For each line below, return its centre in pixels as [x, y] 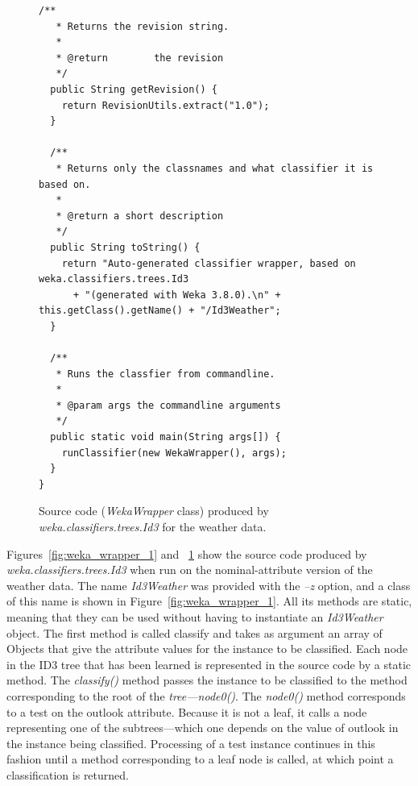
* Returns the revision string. [143, 26]
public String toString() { [125, 247]
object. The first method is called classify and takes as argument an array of [195, 632]
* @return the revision [140, 58]
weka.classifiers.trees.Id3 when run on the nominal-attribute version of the [190, 570]
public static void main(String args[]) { [166, 437]
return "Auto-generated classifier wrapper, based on [209, 263]
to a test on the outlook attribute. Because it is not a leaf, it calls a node [187, 711]
